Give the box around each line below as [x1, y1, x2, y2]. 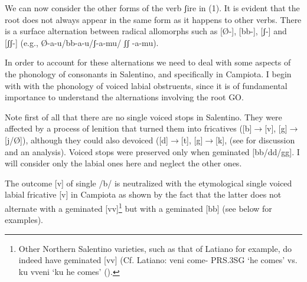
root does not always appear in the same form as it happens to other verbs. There [5, 13, 302, 25]
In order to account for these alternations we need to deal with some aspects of [5, 56, 291, 68]
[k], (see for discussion [215, 133, 295, 146]
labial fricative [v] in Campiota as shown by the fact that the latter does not [5, 188, 282, 201]
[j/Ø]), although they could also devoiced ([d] [5, 133, 169, 146]
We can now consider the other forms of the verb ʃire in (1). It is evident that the [5, 2, 300, 14]
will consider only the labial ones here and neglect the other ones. [5, 157, 242, 169]
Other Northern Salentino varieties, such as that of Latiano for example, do [18, 242, 292, 254]
